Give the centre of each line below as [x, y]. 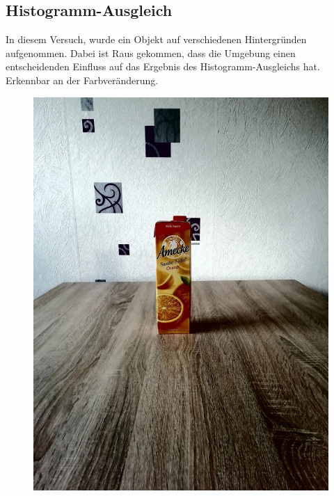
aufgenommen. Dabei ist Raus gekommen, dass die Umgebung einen [151, 53]
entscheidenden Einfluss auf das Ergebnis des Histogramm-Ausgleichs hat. [163, 66]
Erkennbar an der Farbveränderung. [82, 80]
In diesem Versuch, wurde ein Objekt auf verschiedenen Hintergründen [156, 39]
